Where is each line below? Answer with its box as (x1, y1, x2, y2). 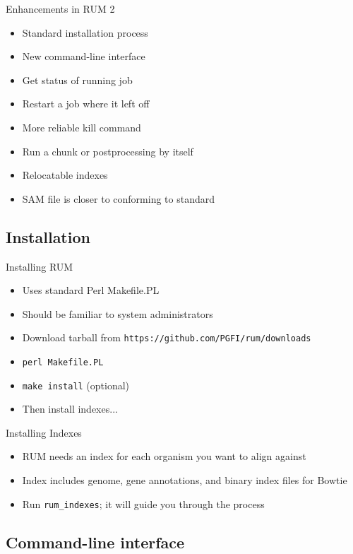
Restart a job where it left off (22, 96, 150, 111)
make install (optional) (22, 377, 130, 392)
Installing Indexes (6, 425, 82, 440)
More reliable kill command (22, 119, 141, 134)
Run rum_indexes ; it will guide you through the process (22, 496, 265, 511)
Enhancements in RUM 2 (6, 1, 115, 16)
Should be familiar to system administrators (22, 306, 213, 321)
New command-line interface (22, 49, 145, 64)
